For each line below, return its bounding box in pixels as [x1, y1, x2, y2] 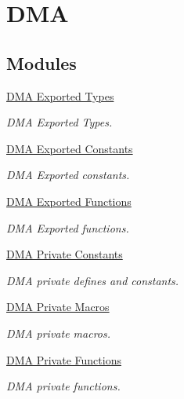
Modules [6, 50, 77, 75]
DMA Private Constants [6, 246, 123, 262]
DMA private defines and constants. [6, 272, 179, 288]
